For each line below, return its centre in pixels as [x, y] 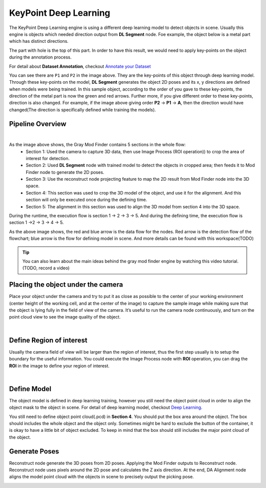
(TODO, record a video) [46, 268]
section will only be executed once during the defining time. [86, 200]
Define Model [30, 389]
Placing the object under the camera [66, 285]
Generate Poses [34, 451]
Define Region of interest [48, 340]
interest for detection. [48, 158]
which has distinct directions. [39, 41]
